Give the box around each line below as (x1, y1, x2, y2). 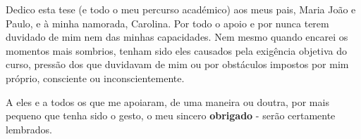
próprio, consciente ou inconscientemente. (6, 70, 185, 85)
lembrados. (6, 121, 52, 136)
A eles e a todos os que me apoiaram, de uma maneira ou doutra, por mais (6, 94, 329, 109)
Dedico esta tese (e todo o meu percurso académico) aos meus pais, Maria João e (6, 2, 356, 16)
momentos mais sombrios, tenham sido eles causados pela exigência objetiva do (6, 43, 347, 58)
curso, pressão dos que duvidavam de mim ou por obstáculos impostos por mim (6, 57, 349, 72)
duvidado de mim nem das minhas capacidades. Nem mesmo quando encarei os (6, 29, 348, 44)
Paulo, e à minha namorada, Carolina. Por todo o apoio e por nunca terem (6, 15, 329, 30)
